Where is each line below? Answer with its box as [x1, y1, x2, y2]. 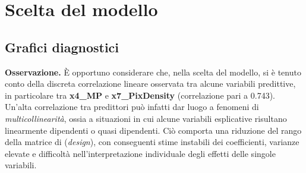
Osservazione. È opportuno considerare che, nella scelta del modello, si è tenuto [5, 65, 301, 78]
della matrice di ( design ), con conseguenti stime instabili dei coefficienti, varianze [5, 136, 299, 148]
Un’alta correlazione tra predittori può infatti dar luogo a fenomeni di [5, 100, 259, 113]
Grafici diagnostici [5, 37, 119, 56]
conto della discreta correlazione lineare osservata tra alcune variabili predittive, [5, 77, 296, 90]
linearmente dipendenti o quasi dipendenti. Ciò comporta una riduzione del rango [5, 124, 302, 136]
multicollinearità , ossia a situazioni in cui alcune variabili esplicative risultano [5, 112, 287, 124]
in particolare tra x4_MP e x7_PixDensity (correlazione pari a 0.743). [5, 89, 275, 101]
